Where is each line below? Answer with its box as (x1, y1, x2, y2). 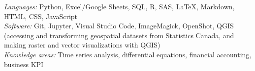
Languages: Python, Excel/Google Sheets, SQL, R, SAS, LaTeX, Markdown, (4, 1, 235, 11)
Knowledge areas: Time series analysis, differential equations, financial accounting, (4, 49, 252, 59)
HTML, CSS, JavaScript (4, 11, 78, 21)
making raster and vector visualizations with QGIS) (4, 40, 160, 50)
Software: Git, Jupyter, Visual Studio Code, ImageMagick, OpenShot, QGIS (4, 21, 234, 31)
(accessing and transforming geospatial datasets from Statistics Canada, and (4, 30, 234, 40)
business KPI (4, 59, 44, 69)
